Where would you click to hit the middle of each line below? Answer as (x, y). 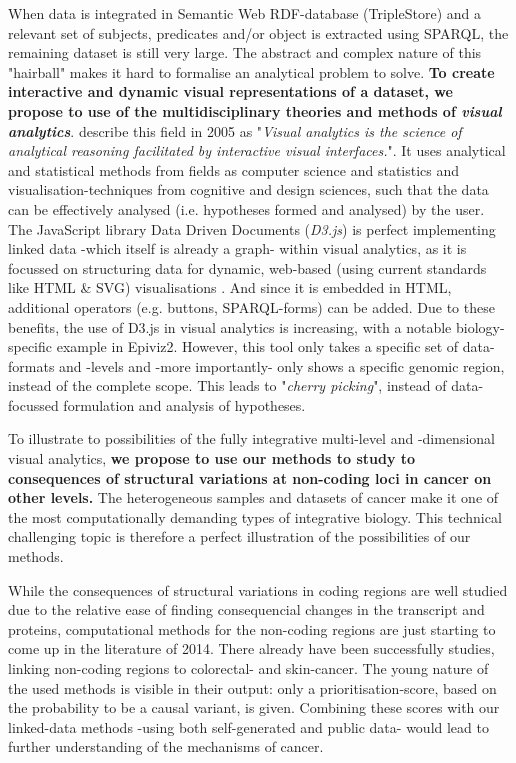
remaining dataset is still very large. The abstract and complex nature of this (245, 52)
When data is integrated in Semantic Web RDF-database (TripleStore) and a (244, 13)
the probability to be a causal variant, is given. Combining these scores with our (254, 707)
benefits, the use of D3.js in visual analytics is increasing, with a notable (230, 326)
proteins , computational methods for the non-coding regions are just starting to (252, 628)
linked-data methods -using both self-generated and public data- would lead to (248, 726)
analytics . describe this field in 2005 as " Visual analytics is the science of (235, 130)
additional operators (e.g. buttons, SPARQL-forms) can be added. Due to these (251, 306)
